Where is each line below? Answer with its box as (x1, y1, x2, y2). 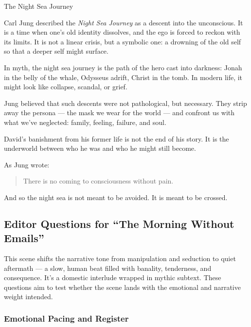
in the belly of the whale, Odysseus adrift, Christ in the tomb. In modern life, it (4, 72, 243, 82)
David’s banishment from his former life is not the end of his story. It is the (4, 133, 229, 143)
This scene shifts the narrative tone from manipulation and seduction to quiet (4, 253, 236, 264)
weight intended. (4, 291, 53, 302)
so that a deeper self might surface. (4, 46, 108, 56)
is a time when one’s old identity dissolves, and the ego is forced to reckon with (4, 27, 240, 37)
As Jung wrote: (4, 159, 50, 169)
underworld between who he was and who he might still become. (4, 143, 196, 153)
